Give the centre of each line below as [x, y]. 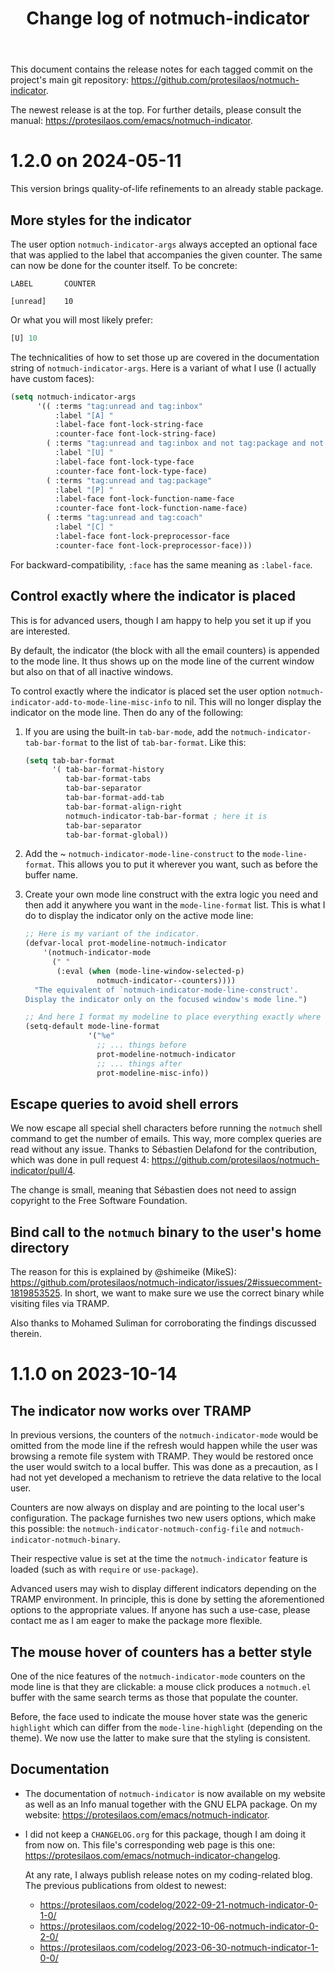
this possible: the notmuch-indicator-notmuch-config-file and [138, 1529]
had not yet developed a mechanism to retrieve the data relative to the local [166, 1478]
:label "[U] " [84, 453]
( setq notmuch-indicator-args [73, 397]
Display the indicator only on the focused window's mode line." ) [166, 999]
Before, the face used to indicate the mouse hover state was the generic [159, 1716]
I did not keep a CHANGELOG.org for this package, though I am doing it [165, 1834]
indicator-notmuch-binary [64, 1540]
